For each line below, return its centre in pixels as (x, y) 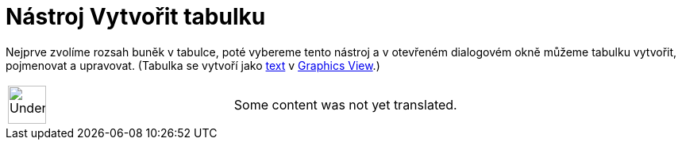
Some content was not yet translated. (345, 104)
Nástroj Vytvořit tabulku (136, 17)
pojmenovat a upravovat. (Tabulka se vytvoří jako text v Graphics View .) (193, 65)
